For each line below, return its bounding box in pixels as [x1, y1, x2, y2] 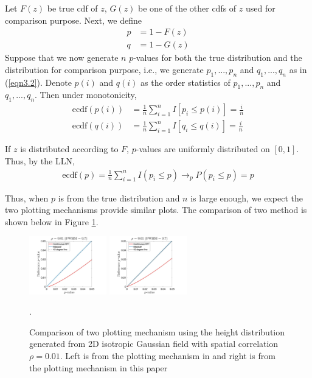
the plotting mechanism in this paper [29, 361, 168, 374]
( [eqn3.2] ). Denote [5, 75, 72, 88]
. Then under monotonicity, [35, 88, 137, 101]
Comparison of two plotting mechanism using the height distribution [29, 325, 285, 338]
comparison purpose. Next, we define [5, 13, 142, 26]
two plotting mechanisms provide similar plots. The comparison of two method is [5, 203, 307, 216]
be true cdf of [47, 2, 98, 14]
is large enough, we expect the [190, 191, 303, 204]
